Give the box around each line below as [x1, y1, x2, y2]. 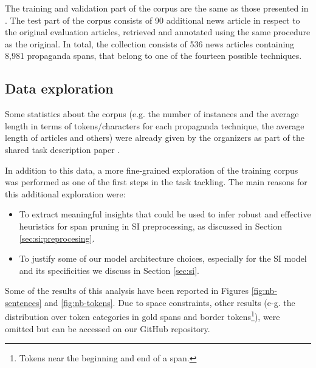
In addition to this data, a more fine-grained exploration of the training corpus [5, 163, 298, 176]
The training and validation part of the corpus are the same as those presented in [5, 2, 309, 14]
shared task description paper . [5, 143, 120, 155]
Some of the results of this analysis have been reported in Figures [5, 284, 249, 297]
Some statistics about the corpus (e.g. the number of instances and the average [5, 107, 299, 120]
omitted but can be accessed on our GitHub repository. [5, 322, 210, 335]
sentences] [5, 296, 42, 308]
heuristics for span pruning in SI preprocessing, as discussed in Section [19, 219, 282, 232]
